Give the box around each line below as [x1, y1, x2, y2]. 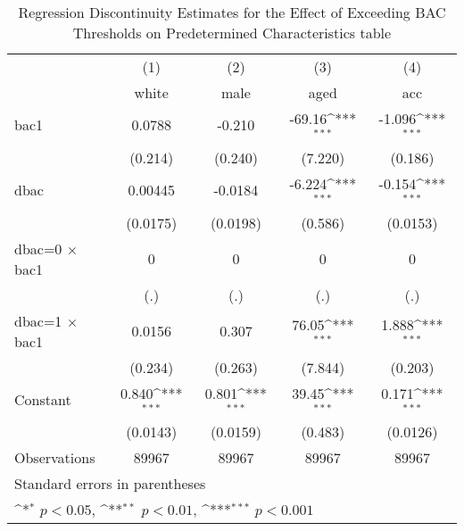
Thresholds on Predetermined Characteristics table [72, 22, 392, 43]
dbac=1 [14, 310, 62, 331]
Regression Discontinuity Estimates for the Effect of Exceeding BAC [18, 2, 446, 22]
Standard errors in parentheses [14, 473, 206, 494]
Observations [14, 447, 95, 469]
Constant [14, 388, 71, 410]
